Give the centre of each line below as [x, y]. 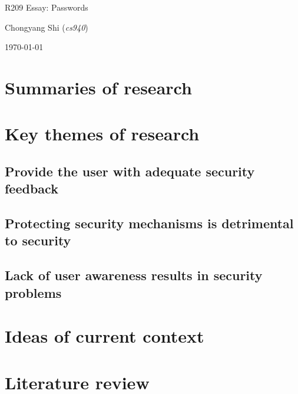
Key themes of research [102, 134]
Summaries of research [98, 87]
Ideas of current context [105, 336]
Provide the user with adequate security [130, 171]
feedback [32, 188]
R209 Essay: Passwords [47, 7]
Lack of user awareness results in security [134, 275]
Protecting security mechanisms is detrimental [149, 223]
